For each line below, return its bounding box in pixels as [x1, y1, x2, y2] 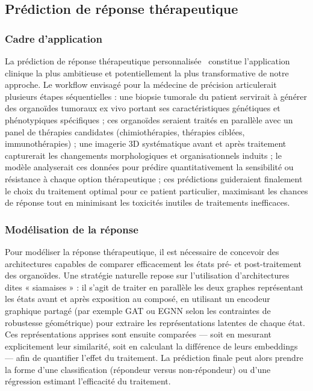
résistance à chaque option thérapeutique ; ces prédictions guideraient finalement [5, 172, 303, 185]
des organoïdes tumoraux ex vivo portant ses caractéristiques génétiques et [5, 102, 280, 114]
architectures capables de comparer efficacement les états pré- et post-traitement [5, 257, 302, 269]
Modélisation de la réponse [5, 221, 138, 236]
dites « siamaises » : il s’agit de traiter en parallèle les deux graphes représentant [5, 280, 303, 293]
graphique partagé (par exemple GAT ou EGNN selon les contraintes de [5, 304, 271, 316]
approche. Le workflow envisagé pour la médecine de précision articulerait [5, 78, 277, 91]
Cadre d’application [5, 31, 102, 46]
